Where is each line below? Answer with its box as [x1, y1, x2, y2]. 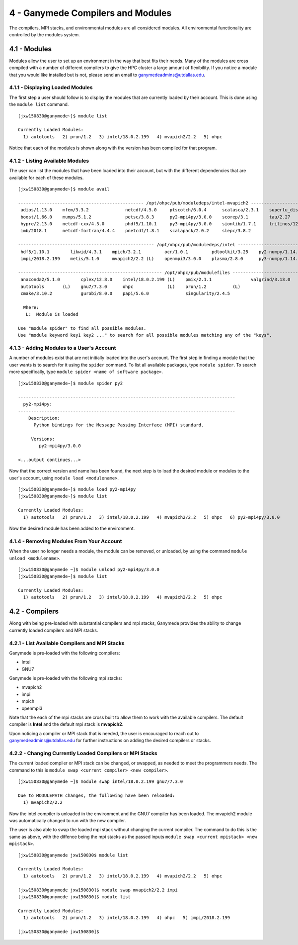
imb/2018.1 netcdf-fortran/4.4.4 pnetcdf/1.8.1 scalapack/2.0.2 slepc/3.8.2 [20, 228, 251, 234]
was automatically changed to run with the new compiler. [9, 818, 126, 824]
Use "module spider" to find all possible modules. [18, 325, 147, 331]
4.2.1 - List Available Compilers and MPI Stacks [9, 640, 125, 647]
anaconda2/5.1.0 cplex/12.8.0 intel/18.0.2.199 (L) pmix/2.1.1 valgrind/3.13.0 [20, 277, 291, 283]
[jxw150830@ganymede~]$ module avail [18, 187, 110, 192]
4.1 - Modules [9, 45, 52, 53]
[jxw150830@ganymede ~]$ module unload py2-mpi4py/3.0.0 [18, 567, 160, 572]
